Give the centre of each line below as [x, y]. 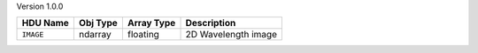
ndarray [95, 35]
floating [143, 35]
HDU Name [46, 23]
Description [211, 23]
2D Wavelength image [231, 35]
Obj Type [98, 23]
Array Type [151, 23]
